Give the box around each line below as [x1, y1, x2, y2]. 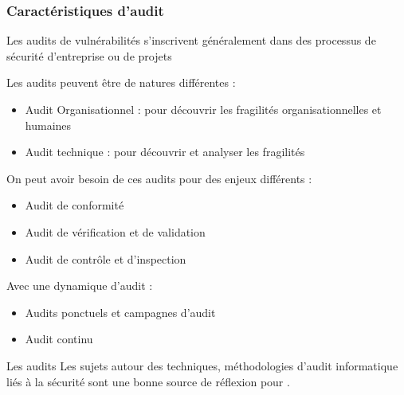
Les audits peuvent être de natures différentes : [6, 74, 236, 91]
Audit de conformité [25, 197, 124, 213]
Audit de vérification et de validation [25, 223, 206, 240]
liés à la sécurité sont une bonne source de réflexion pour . [6, 373, 290, 389]
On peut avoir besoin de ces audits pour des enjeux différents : [6, 170, 312, 186]
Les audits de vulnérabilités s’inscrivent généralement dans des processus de [6, 32, 376, 49]
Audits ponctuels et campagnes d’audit [25, 303, 216, 320]
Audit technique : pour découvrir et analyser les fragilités [25, 143, 305, 160]
